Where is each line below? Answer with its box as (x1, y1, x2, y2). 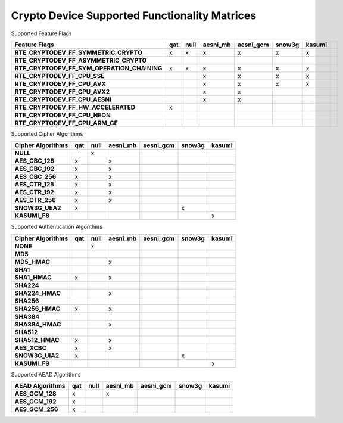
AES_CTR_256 (14, 196, 56, 204)
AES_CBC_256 (14, 173, 57, 181)
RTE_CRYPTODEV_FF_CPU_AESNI (14, 95, 111, 104)
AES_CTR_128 (14, 181, 55, 189)
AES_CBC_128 (14, 157, 55, 165)
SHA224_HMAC (14, 289, 61, 297)
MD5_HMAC (14, 257, 51, 266)
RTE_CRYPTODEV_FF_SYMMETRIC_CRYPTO (14, 48, 143, 57)
